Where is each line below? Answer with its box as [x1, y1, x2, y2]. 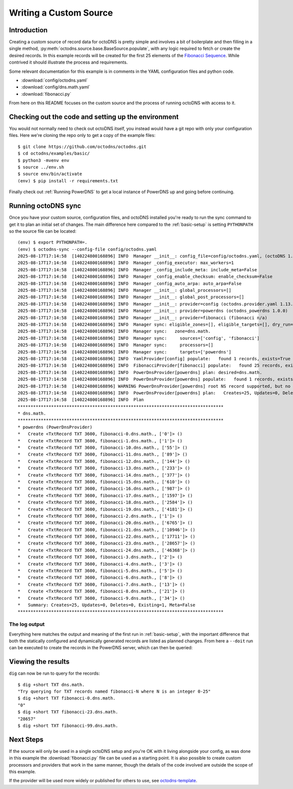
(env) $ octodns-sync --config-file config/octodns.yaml [18, 246, 157, 252]
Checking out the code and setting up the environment [9, 113, 179, 121]
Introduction [9, 26, 48, 34]
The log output [9, 621, 45, 628]
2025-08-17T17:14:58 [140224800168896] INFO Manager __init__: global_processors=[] [18, 287, 231, 293]
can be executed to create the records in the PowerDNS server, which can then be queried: [9, 645, 193, 651]
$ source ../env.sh [18, 164, 64, 170]
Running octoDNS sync [9, 202, 82, 210]
